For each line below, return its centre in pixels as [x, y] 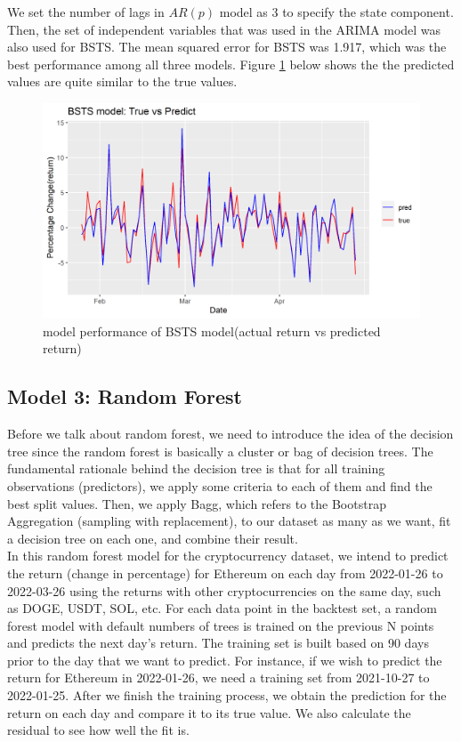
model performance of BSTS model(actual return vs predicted [212, 331]
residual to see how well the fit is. [98, 730]
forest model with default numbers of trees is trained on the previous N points [221, 625]
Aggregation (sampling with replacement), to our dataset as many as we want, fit [229, 521]
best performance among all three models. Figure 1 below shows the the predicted [231, 64]
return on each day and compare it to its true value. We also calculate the [209, 712]
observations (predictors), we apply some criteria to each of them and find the [220, 485]
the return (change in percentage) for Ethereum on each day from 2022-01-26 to [225, 573]
